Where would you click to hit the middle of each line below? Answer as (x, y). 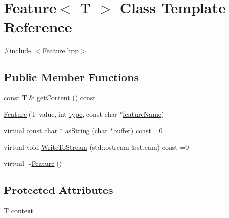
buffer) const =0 (138, 130)
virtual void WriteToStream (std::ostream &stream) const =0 (97, 147)
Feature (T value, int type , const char (61, 114)
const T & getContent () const (50, 97)
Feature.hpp (60, 50)
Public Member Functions (71, 77)
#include (18, 50)
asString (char (86, 130)
